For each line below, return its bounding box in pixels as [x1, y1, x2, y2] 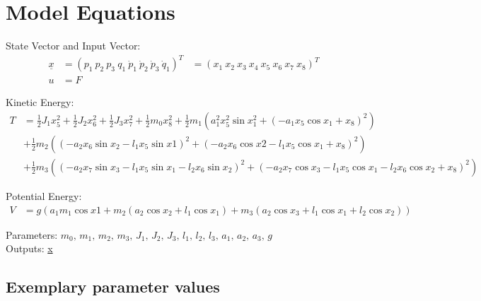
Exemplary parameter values [6, 276, 220, 297]
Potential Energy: [6, 188, 82, 203]
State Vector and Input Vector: [6, 38, 141, 53]
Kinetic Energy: [6, 95, 74, 110]
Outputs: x [6, 241, 53, 256]
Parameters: [6, 227, 58, 242]
